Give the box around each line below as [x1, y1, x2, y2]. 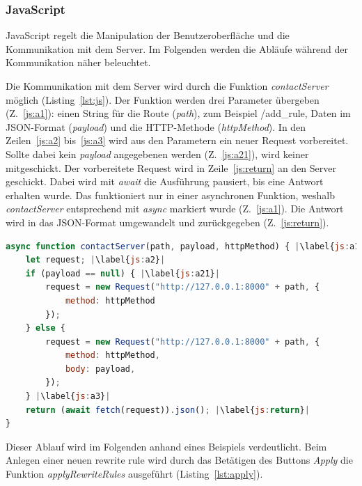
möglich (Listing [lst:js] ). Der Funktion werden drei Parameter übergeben [6, 92, 320, 107]
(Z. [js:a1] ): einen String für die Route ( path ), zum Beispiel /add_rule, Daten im [6, 106, 351, 120]
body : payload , [65, 363, 136, 374]
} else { [25, 323, 65, 334]
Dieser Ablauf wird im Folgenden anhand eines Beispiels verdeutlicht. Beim [6, 439, 327, 453]
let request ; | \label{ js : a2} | [25, 255, 166, 265]
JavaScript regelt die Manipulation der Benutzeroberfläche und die [6, 28, 290, 42]
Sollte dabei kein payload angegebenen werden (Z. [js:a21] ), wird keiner [6, 146, 309, 161]
